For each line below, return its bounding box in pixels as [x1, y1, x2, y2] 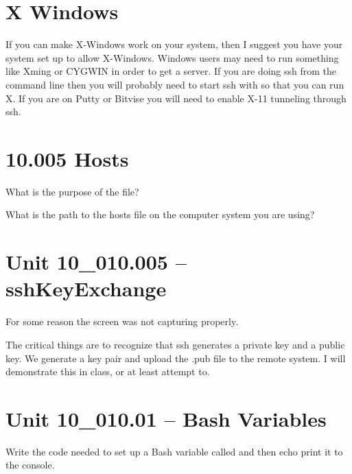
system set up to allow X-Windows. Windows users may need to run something [5, 50, 339, 64]
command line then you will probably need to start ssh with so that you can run [5, 77, 344, 91]
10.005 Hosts [5, 144, 129, 172]
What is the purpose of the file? [5, 184, 139, 198]
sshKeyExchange [5, 274, 167, 303]
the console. [5, 458, 55, 472]
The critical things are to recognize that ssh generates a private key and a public [5, 337, 345, 351]
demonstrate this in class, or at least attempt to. [5, 364, 210, 379]
